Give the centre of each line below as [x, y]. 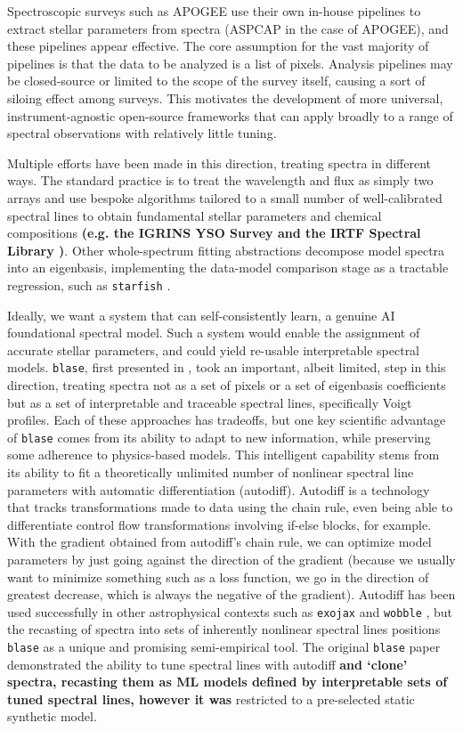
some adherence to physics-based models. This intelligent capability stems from [223, 455]
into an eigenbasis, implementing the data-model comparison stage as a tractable [228, 268]
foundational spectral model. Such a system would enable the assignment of [214, 333]
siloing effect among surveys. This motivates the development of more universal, [225, 97]
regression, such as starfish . [89, 284]
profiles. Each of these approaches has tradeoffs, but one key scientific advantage [227, 420]
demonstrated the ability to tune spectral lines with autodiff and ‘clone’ [207, 664]
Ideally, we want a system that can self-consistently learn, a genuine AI [201, 315]
